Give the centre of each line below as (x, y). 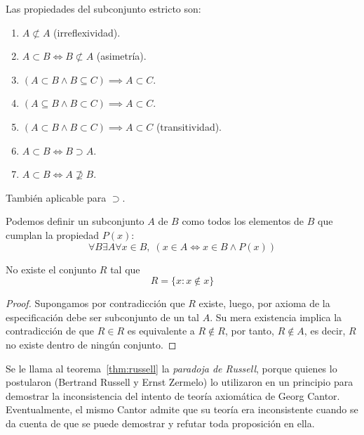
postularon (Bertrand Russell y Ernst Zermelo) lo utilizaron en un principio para (180, 382)
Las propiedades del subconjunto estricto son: (103, 8)
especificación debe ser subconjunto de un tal (102, 317)
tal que (125, 269)
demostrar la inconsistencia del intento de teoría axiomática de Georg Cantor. (173, 395)
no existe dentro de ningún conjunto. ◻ (91, 344)
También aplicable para (56, 197)
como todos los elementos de (243, 221)
